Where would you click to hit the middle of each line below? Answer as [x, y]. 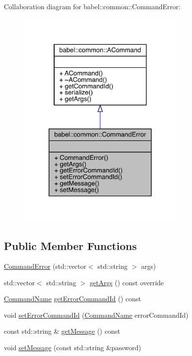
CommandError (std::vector [45, 266]
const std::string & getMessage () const [62, 331]
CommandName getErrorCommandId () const [72, 299]
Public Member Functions [70, 246]
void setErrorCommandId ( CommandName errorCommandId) [96, 315]
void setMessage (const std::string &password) [73, 347]
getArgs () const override [127, 282]
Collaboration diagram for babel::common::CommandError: [92, 6]
